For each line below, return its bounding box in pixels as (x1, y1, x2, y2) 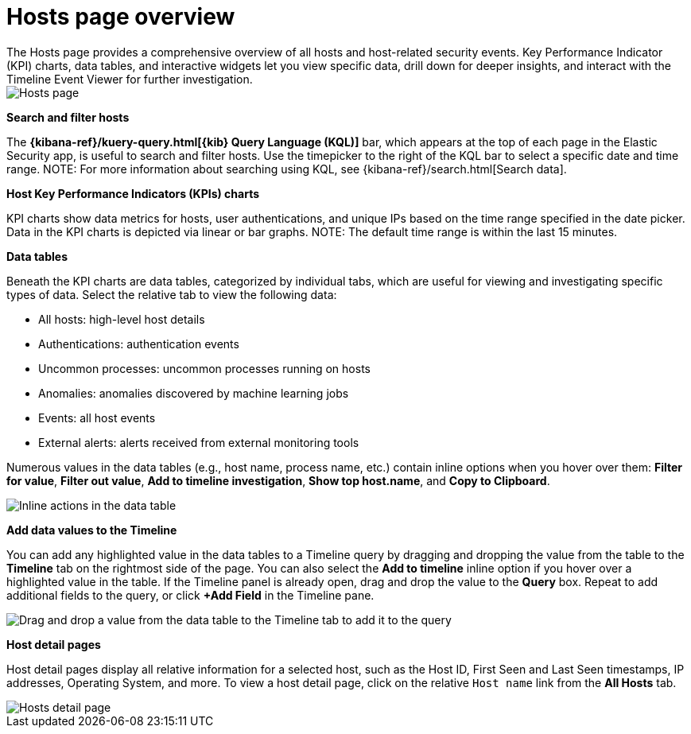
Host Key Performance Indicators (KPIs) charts (6, 186, 260, 200)
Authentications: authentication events (38, 336, 239, 351)
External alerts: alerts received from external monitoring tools (38, 435, 359, 449)
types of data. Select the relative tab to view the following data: (6, 287, 337, 301)
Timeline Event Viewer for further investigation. (6, 72, 253, 86)
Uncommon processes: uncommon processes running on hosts (38, 361, 371, 375)
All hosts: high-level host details (38, 312, 205, 326)
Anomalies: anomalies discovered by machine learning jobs (38, 386, 349, 400)
